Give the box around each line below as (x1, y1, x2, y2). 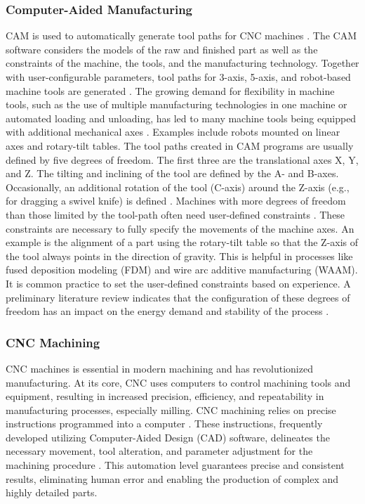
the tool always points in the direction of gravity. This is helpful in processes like (6, 248, 353, 263)
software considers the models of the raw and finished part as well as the (6, 41, 318, 56)
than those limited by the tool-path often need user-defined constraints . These (6, 207, 345, 221)
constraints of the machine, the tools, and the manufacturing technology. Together (6, 56, 359, 70)
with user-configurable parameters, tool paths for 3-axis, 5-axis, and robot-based (6, 70, 351, 84)
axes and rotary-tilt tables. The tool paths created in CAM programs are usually (6, 138, 354, 153)
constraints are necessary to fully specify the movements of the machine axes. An (6, 221, 354, 235)
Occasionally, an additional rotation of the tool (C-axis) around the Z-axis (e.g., (6, 179, 350, 194)
